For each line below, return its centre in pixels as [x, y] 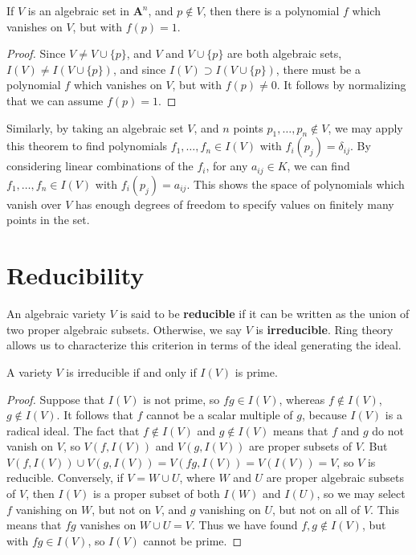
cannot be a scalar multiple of [220, 415]
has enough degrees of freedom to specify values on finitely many [235, 204]
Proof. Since [36, 53]
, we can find [318, 166]
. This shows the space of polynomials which [296, 184]
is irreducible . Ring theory [324, 329]
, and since [139, 69]
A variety [29, 371]
